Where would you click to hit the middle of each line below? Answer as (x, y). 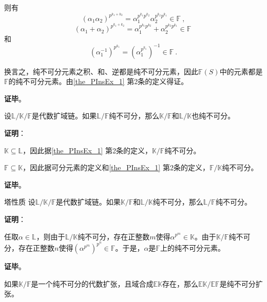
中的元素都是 (241, 71)
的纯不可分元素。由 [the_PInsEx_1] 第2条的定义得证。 (98, 81)
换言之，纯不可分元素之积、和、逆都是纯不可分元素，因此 (101, 71)
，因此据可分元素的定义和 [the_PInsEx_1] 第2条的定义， (116, 167)
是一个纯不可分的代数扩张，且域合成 (92, 283)
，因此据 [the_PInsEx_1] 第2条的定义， (87, 150)
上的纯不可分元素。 (192, 248)
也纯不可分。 (213, 116)
